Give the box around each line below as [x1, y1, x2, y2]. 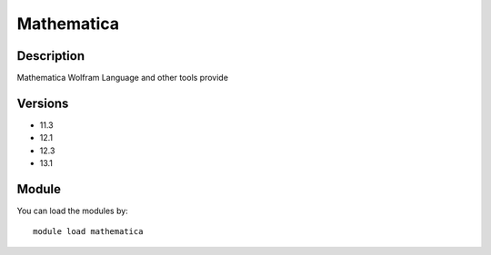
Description [16, 48, 85, 64]
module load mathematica [33, 227, 144, 237]
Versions [16, 95, 69, 111]
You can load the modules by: [16, 205, 129, 217]
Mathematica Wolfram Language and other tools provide [16, 73, 229, 83]
